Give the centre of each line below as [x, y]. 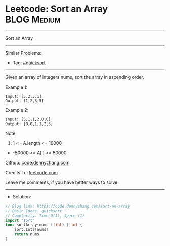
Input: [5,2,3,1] [24, 96]
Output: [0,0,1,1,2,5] [29, 124]
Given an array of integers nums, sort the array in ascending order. [75, 77]
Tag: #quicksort [29, 63]
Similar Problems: [24, 53]
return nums [27, 234]
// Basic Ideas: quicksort [34, 211]
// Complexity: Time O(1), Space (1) [45, 216]
